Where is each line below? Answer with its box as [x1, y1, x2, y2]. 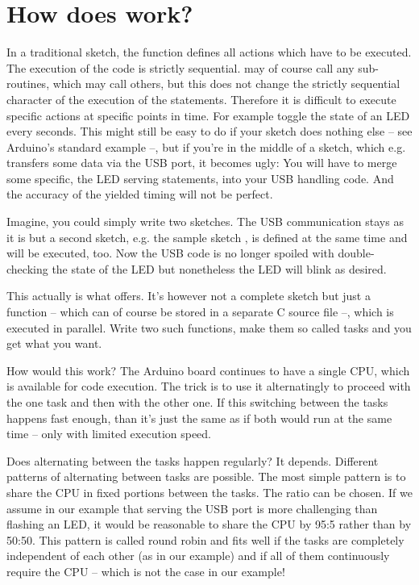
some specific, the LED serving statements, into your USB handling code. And [6, 169, 394, 186]
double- [338, 244, 375, 261]
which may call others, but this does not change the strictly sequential [52, 75, 400, 92]
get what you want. [6, 335, 102, 352]
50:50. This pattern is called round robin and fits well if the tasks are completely [6, 531, 404, 548]
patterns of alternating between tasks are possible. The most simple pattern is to [6, 468, 406, 485]
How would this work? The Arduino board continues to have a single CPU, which [6, 361, 410, 378]
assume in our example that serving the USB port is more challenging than [6, 499, 378, 516]
